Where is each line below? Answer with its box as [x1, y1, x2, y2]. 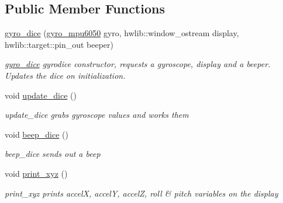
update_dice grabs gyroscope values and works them [5, 108, 189, 121]
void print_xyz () [5, 167, 68, 179]
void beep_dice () [5, 128, 68, 140]
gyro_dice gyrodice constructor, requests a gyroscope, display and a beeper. [5, 58, 271, 70]
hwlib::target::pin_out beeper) [5, 38, 114, 50]
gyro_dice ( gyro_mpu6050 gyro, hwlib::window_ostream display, [5, 27, 239, 39]
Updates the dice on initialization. [5, 69, 126, 81]
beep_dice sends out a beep [5, 148, 101, 160]
